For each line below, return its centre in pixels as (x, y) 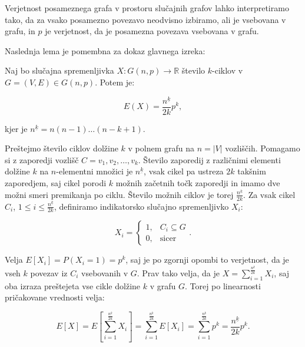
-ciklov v (228, 70)
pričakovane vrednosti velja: (55, 297)
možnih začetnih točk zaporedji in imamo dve (198, 183)
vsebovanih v (105, 272)
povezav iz (49, 272)
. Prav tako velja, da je (178, 272)
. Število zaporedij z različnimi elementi (209, 159)
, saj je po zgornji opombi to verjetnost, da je (207, 260)
